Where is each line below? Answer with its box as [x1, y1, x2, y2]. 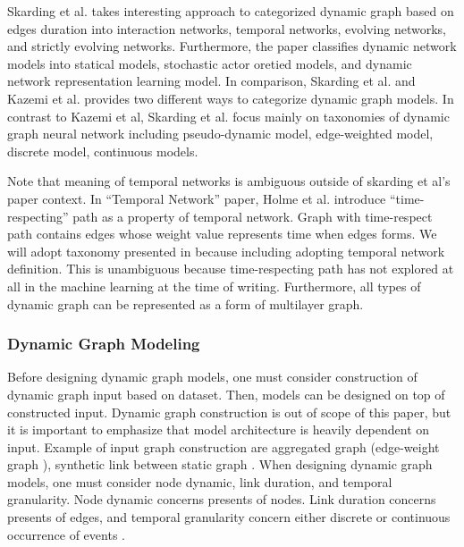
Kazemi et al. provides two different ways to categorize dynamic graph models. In [7, 88, 454, 107]
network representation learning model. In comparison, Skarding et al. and [7, 72, 416, 90]
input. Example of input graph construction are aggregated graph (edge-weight [7, 437, 440, 456]
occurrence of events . [7, 525, 125, 543]
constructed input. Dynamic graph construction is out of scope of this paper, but [7, 402, 451, 421]
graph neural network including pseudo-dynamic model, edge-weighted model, [7, 124, 434, 143]
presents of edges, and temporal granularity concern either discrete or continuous [7, 508, 451, 526]
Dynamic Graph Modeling [7, 332, 200, 355]
